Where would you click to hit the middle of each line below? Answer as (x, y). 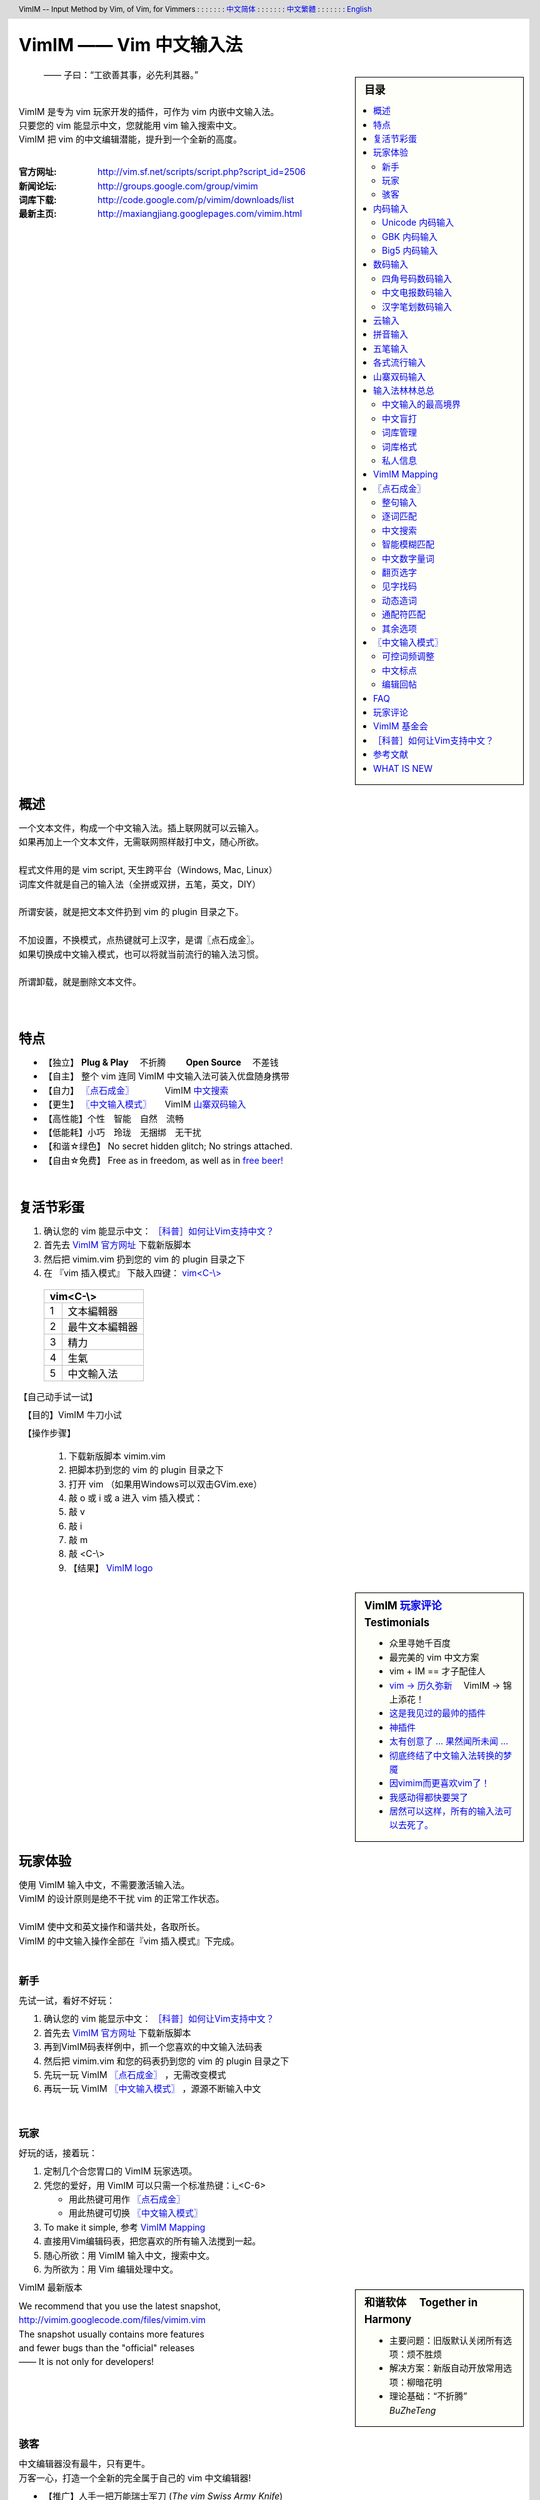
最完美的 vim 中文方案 (434, 1657)
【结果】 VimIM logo (111, 1567)
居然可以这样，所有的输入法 (446, 1811)
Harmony (388, 2320)
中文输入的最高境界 (421, 404)
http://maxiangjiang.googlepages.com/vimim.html (200, 214)
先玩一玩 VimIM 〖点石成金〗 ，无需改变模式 (135, 2074)
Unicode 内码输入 (418, 222)
